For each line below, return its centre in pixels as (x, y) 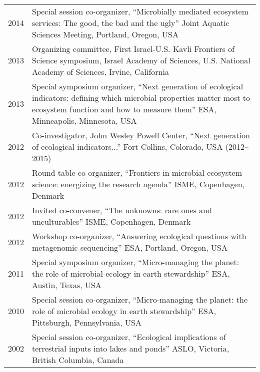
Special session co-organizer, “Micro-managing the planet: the (140, 299)
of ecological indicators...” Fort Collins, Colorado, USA (127, 147)
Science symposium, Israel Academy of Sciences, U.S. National (141, 60)
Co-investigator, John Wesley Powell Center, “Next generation (141, 135)
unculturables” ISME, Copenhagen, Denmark (111, 221)
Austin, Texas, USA (67, 285)
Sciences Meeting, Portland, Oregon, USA (105, 34)
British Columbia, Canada (78, 360)
